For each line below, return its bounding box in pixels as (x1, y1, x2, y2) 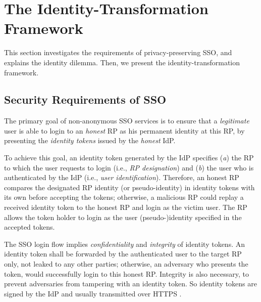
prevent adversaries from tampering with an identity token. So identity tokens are (4, 278, 257, 289)
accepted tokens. (4, 222, 55, 232)
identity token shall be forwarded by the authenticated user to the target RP (4, 248, 242, 259)
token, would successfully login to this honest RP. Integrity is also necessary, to (4, 268, 249, 279)
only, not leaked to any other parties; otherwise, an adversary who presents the (4, 258, 248, 269)
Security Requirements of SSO (4, 92, 167, 107)
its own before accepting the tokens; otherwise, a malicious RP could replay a (4, 192, 244, 202)
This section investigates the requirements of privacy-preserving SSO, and (4, 47, 232, 58)
